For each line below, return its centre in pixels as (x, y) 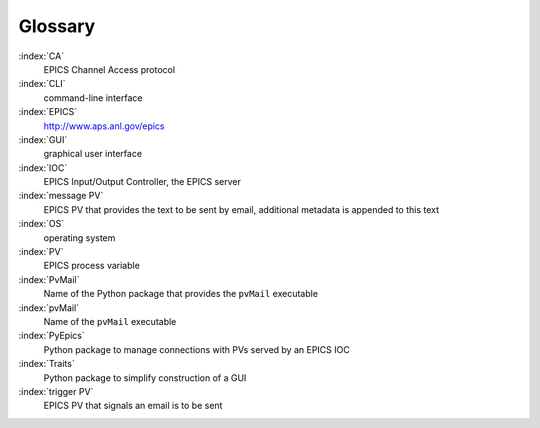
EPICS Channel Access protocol (109, 69)
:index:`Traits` (46, 364)
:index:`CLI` (42, 84)
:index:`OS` (41, 224)
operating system (79, 237)
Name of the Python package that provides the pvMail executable (181, 294)
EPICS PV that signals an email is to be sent (133, 406)
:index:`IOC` (43, 167)
